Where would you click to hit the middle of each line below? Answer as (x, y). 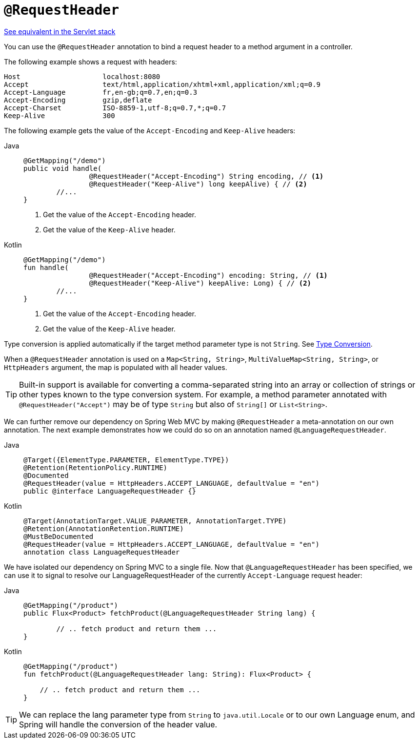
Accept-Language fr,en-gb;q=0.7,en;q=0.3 (101, 92)
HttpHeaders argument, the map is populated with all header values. (116, 367)
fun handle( (46, 267)
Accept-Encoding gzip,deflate (78, 100)
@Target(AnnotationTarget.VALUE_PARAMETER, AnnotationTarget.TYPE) (155, 521)
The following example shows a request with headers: (90, 62)
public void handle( (63, 168)
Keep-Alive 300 (60, 115)
